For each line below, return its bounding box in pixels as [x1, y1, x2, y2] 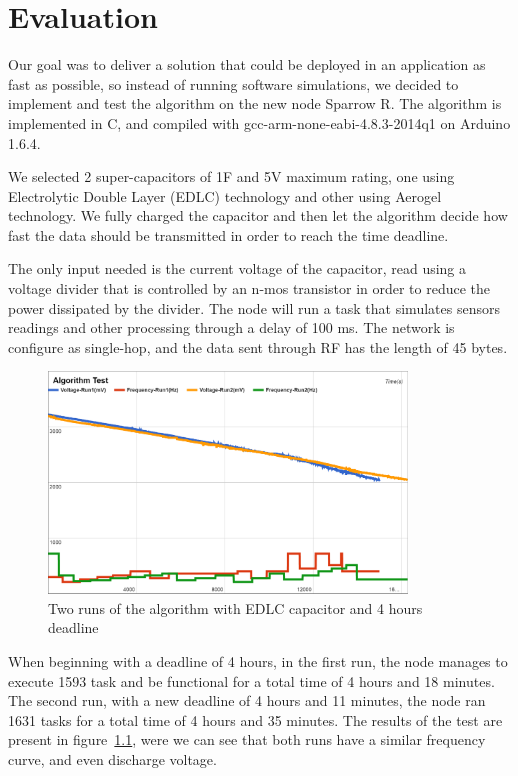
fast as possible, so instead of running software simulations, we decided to [8, 73, 459, 94]
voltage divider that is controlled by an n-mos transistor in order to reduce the [8, 278, 491, 299]
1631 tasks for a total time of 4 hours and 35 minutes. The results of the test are [8, 709, 503, 730]
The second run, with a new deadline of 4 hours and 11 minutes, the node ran [8, 690, 486, 711]
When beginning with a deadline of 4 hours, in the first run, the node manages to [8, 650, 508, 671]
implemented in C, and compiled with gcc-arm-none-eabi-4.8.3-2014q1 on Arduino [8, 112, 511, 133]
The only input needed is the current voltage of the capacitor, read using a [8, 258, 467, 279]
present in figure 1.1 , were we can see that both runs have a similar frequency [8, 729, 486, 750]
